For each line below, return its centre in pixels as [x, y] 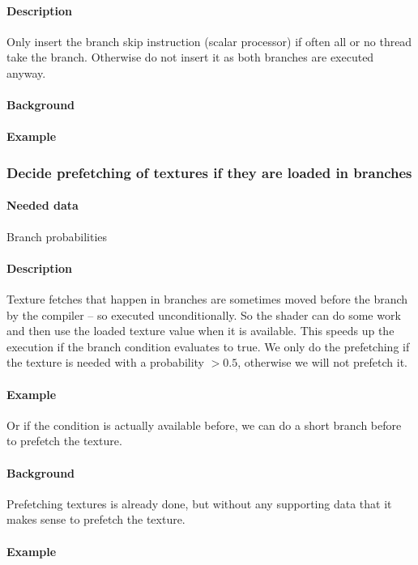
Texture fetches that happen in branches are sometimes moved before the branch [207, 298]
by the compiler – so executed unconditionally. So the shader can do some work [204, 314]
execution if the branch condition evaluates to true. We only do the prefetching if [208, 346]
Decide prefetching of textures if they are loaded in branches [209, 172]
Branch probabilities [57, 236]
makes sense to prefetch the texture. [96, 519]
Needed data [43, 205]
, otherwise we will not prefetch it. [322, 362]
